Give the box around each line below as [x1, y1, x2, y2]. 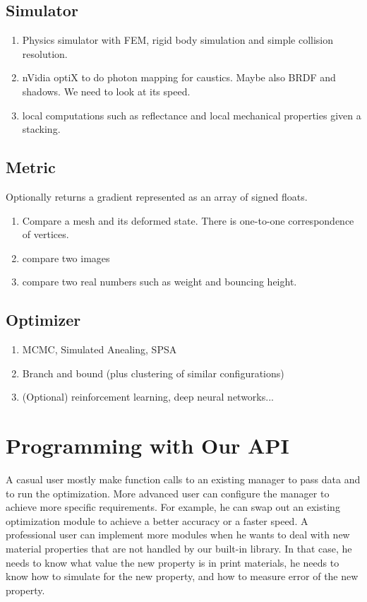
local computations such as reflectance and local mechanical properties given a [22, 107, 361, 122]
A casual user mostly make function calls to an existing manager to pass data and [6, 472, 361, 487]
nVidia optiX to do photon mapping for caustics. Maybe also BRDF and [22, 70, 336, 85]
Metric [6, 156, 56, 178]
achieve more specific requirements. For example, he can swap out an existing [6, 500, 340, 514]
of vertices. [22, 227, 69, 242]
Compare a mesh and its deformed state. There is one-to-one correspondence [22, 213, 354, 228]
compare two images [22, 250, 110, 265]
